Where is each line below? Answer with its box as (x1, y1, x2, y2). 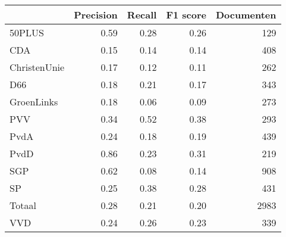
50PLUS (10, 26, 44, 39)
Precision (74, 8, 118, 21)
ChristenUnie (10, 60, 65, 74)
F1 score (166, 8, 206, 21)
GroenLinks (10, 95, 58, 108)
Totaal (10, 198, 36, 212)
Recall (127, 8, 157, 21)
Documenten (215, 8, 276, 21)
